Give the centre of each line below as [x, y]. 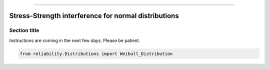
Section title [24, 30]
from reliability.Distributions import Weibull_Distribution [96, 53]
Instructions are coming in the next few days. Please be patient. [75, 40]
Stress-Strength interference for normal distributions [94, 16]
